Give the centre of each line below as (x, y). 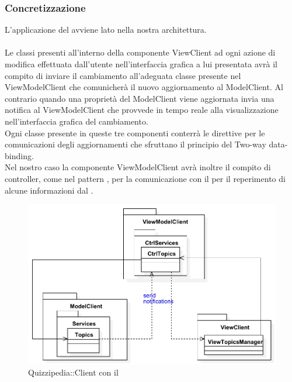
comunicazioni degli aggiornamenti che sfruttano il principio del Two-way (135, 144)
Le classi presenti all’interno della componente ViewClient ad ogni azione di (140, 52)
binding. (19, 155)
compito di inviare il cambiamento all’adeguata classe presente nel (123, 75)
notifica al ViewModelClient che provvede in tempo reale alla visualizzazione (142, 110)
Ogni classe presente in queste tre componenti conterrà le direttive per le (135, 133)
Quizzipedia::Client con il (73, 372)
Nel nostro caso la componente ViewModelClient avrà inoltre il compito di (138, 167)
